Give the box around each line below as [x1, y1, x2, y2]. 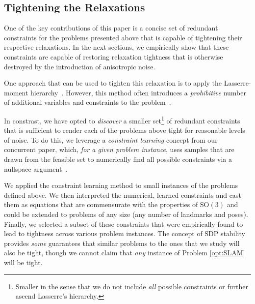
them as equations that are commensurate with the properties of [4, 199, 198, 210]
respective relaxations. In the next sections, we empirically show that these [4, 42, 229, 52]
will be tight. [4, 257, 43, 267]
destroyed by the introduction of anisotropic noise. [4, 61, 155, 71]
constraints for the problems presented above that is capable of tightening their [4, 32, 242, 42]
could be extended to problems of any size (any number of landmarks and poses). [4, 209, 248, 219]
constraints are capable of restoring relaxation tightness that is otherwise [4, 51, 223, 61]
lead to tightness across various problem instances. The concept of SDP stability [4, 228, 245, 239]
